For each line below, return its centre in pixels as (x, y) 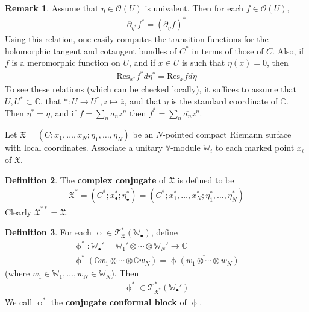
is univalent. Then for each (194, 8)
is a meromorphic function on (66, 62)
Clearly (18, 212)
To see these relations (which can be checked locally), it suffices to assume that (151, 89)
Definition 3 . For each (48, 232)
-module (186, 148)
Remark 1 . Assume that (52, 8)
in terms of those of (228, 50)
